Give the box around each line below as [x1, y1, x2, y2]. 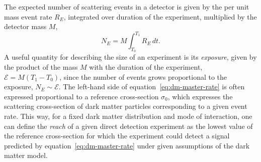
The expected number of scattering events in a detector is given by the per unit [4, 2, 249, 12]
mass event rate [4, 11, 52, 22]
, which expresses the [167, 91, 233, 101]
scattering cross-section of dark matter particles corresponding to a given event [4, 101, 247, 111]
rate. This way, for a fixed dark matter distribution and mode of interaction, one [4, 111, 252, 121]
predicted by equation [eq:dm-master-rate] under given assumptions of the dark [4, 140, 250, 150]
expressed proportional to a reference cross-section [4, 91, 159, 101]
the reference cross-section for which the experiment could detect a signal [4, 130, 230, 141]
